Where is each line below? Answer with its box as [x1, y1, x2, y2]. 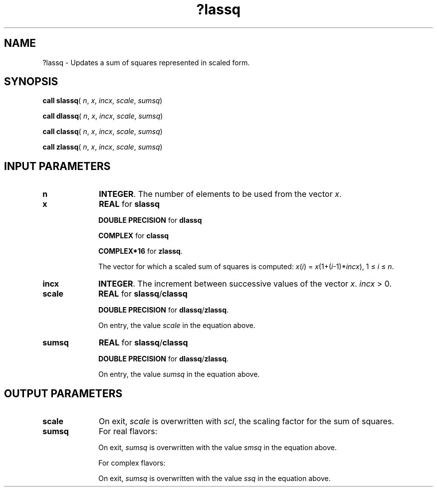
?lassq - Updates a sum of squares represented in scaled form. [42, 58, 250, 67]
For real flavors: [98, 426, 158, 437]
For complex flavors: [98, 459, 166, 468]
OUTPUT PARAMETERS [4, 387, 123, 400]
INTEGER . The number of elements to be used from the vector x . [99, 189, 342, 199]
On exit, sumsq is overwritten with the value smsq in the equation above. [98, 443, 337, 452]
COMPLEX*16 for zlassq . [98, 247, 183, 256]
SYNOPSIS [4, 75, 58, 88]
